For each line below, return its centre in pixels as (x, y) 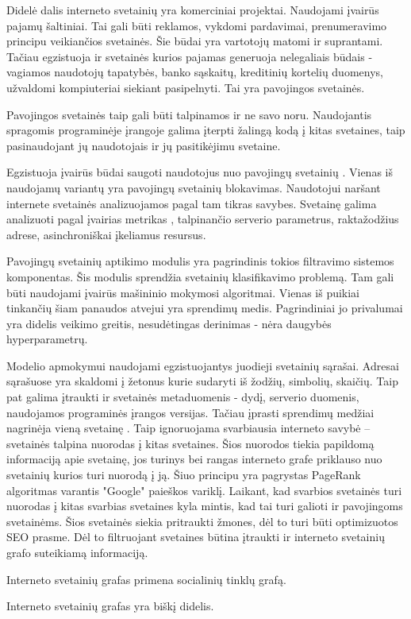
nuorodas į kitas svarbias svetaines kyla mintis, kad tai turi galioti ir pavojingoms (205, 506)
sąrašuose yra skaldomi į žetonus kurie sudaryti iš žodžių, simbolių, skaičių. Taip (202, 381)
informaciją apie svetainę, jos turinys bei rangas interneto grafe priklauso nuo (194, 459)
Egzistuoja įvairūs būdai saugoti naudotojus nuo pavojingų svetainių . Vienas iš (200, 172)
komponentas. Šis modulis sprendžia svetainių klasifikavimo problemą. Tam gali (200, 276)
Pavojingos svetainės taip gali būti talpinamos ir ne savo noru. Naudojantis (189, 114)
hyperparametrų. (47, 339)
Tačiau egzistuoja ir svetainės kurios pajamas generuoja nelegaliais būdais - (190, 56)
